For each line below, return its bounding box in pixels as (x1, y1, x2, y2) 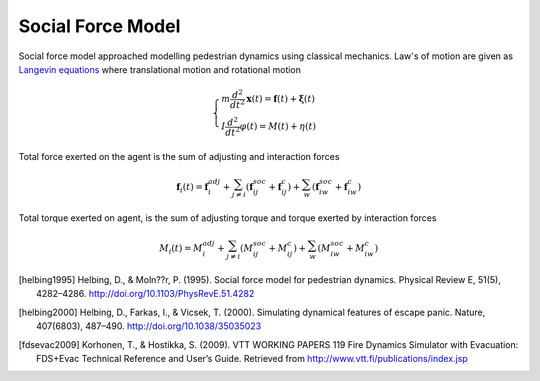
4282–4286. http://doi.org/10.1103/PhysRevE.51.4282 (36, 288, 255, 300)
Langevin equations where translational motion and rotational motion (18, 63, 302, 75)
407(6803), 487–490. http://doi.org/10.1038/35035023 (36, 320, 262, 332)
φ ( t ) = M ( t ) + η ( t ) (239, 121, 317, 132)
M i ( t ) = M (159, 243, 204, 257)
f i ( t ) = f (176, 181, 209, 195)
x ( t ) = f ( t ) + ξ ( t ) (246, 93, 315, 105)
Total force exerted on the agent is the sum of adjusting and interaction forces (18, 150, 340, 162)
